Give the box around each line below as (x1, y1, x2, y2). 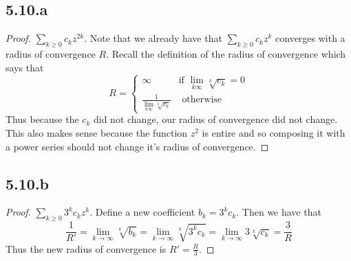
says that (6, 60, 44, 74)
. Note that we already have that (84, 31, 222, 45)
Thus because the (6, 112, 79, 126)
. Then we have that (236, 205, 321, 219)
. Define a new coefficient (89, 205, 195, 219)
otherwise (182, 95, 222, 105)
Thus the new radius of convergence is (6, 241, 167, 256)
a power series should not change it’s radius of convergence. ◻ (6, 139, 269, 153)
